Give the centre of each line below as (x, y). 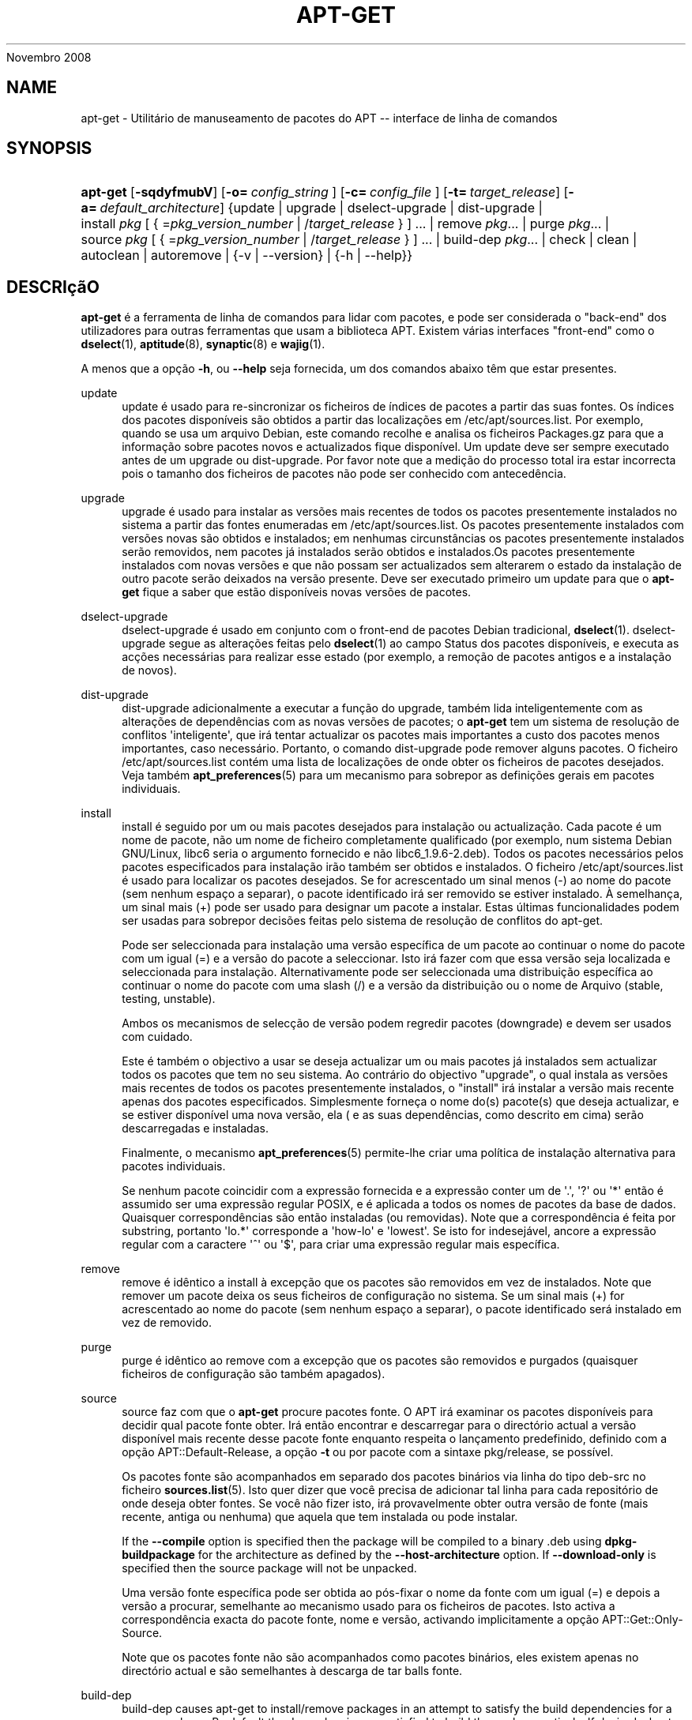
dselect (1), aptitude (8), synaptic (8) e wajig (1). (203, 344)
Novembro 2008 (49, 57)
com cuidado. (157, 1037)
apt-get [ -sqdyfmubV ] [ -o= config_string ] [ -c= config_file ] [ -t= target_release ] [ (325, 192)
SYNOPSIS (49, 148)
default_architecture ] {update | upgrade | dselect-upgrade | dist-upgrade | (321, 208)
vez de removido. (167, 1323)
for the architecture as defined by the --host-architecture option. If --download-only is (427, 1555)
